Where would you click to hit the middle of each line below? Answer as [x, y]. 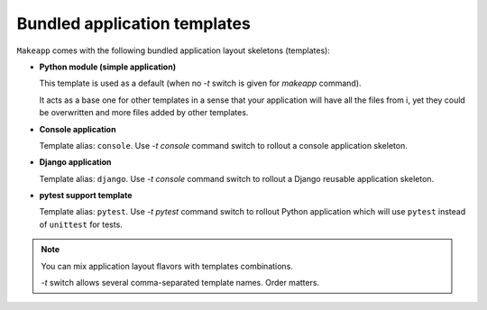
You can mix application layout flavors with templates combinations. [167, 266]
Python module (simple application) [107, 67]
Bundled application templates [134, 23]
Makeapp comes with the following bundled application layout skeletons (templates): [174, 50]
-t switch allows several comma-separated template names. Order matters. [180, 283]
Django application [75, 162]
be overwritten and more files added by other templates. [144, 113]
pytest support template [86, 196]
